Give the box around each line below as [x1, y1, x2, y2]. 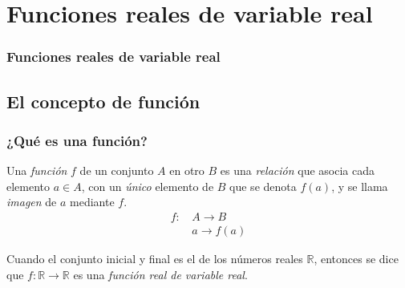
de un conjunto [79, 162, 154, 179]
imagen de [6, 193, 57, 210]
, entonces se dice [314, 250, 399, 267]
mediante [70, 193, 115, 210]
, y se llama [331, 177, 388, 194]
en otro [169, 162, 205, 179]
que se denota [229, 177, 297, 194]
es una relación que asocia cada [220, 162, 375, 179]
